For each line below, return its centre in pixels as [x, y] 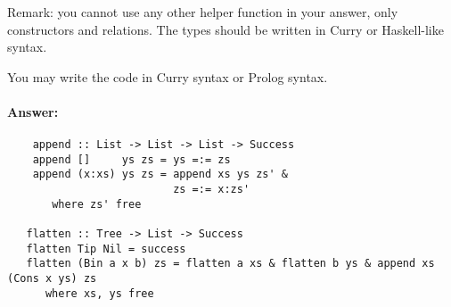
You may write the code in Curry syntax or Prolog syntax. [168, 76]
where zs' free [97, 204]
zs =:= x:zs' [212, 190]
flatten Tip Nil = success [106, 249]
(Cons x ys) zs [52, 279]
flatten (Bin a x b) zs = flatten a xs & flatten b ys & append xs [230, 264]
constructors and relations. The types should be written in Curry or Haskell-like [225, 29]
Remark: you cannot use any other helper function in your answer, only [203, 12]
